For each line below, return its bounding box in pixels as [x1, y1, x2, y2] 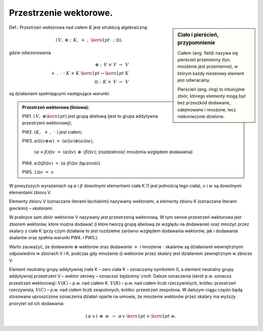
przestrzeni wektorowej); [22, 120, 73, 126]
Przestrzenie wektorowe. [9, 7, 113, 18]
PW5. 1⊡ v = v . [22, 169, 55, 175]
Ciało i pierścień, [177, 31, 219, 38]
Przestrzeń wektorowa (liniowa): [22, 104, 90, 110]
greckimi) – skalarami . [9, 205, 54, 211]
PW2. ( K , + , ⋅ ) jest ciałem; [22, 129, 83, 135]
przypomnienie [177, 40, 215, 46]
